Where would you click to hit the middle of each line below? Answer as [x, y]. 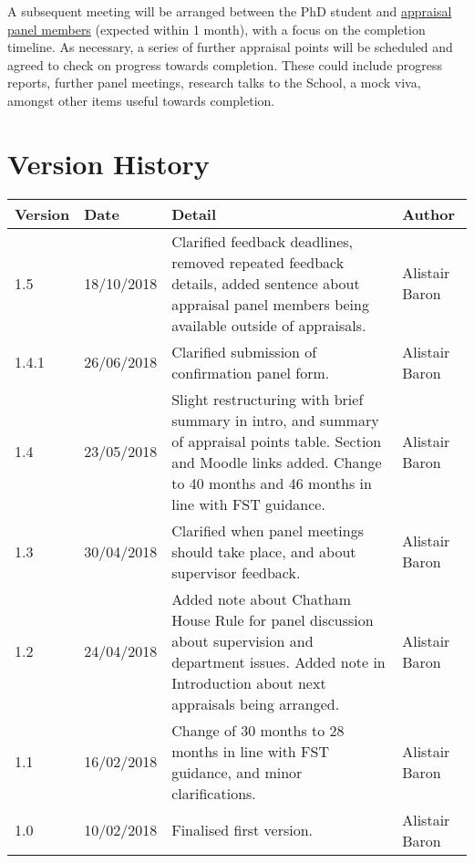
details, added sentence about [266, 283]
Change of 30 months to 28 [258, 730]
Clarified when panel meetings [268, 530]
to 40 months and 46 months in [272, 483]
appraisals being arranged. [256, 703]
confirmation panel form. [251, 372]
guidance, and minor [237, 772]
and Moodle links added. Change [277, 462]
